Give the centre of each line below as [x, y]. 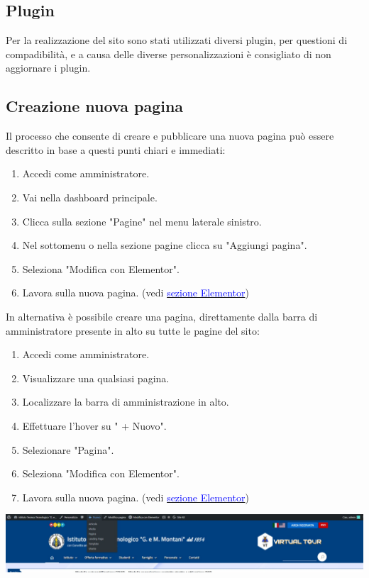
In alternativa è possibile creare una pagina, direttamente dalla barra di [162, 316]
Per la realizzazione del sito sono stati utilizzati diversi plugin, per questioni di [177, 40]
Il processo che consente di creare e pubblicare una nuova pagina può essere [170, 136]
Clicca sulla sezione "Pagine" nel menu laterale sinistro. [142, 221]
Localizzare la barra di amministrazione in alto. [126, 402]
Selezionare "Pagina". [68, 449]
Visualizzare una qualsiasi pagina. [96, 378]
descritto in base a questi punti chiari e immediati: [116, 149]
